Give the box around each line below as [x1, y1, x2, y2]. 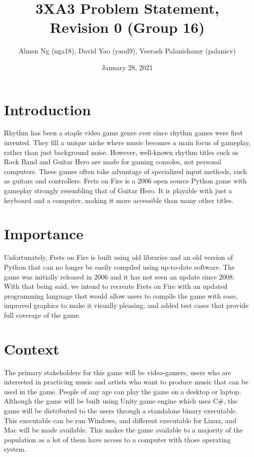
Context [4, 338, 60, 358]
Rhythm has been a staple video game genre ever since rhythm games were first [4, 127, 243, 138]
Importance [4, 224, 84, 244]
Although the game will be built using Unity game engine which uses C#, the [4, 396, 237, 406]
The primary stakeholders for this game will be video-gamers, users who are [4, 367, 231, 377]
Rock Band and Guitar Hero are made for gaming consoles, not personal [4, 156, 221, 167]
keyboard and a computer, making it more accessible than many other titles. [4, 195, 233, 205]
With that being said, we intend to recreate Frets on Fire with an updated [4, 281, 228, 291]
